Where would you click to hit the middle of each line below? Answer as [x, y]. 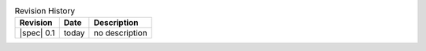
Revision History [45, 11]
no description [120, 33]
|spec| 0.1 [37, 33]
